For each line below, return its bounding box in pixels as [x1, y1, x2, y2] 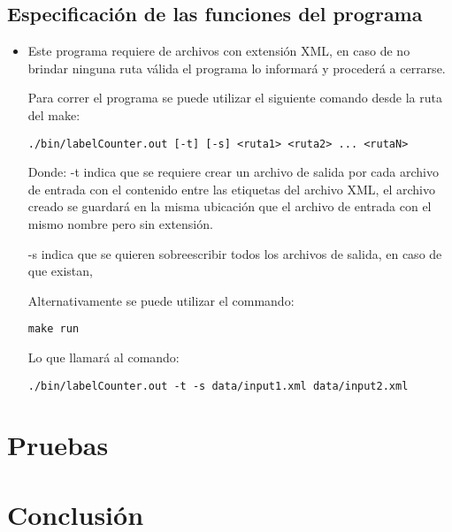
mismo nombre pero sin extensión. [27, 215, 213, 233]
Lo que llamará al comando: [27, 348, 180, 367]
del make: [27, 105, 80, 124]
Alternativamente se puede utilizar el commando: [27, 291, 295, 309]
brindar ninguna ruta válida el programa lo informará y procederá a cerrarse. [27, 58, 446, 77]
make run [27, 323, 80, 336]
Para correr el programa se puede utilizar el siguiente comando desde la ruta [27, 88, 442, 107]
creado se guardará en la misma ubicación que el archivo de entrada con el [27, 197, 432, 216]
